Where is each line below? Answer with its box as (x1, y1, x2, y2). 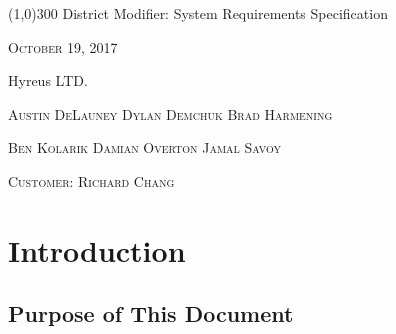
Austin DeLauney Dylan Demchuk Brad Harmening (8, 103, 333, 124)
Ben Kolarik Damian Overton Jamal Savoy (8, 137, 281, 158)
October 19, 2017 (8, 36, 118, 57)
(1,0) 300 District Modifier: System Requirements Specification (8, 3, 388, 23)
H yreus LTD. (8, 70, 88, 91)
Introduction (8, 229, 186, 270)
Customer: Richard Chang (8, 170, 175, 191)
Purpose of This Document (8, 298, 294, 329)
